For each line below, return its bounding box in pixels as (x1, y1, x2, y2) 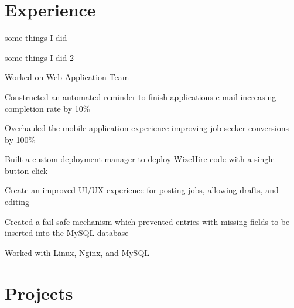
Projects (5, 280, 73, 304)
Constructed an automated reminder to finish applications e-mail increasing (5, 90, 276, 102)
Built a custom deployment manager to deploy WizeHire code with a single (5, 153, 275, 165)
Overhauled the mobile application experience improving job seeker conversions (5, 122, 289, 134)
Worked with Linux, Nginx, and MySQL (5, 246, 150, 258)
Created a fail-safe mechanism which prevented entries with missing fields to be (5, 215, 290, 227)
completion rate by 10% (5, 102, 90, 114)
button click (5, 164, 48, 176)
